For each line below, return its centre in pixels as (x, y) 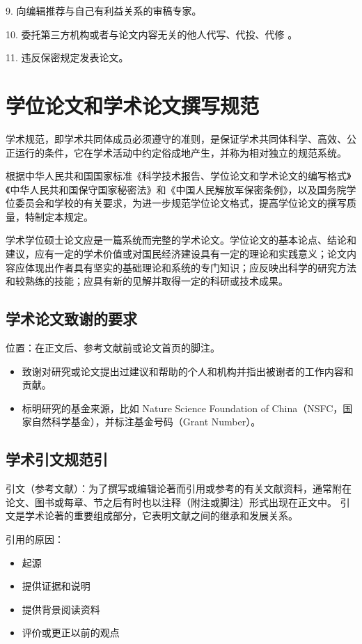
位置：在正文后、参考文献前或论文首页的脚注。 (113, 348)
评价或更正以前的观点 (71, 633)
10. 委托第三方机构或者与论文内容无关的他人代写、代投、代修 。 (152, 34)
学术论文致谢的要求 (71, 319)
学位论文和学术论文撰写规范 (133, 105)
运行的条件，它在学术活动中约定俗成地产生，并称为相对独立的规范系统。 (181, 152)
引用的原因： (35, 539)
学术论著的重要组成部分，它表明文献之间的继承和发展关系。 (161, 516)
